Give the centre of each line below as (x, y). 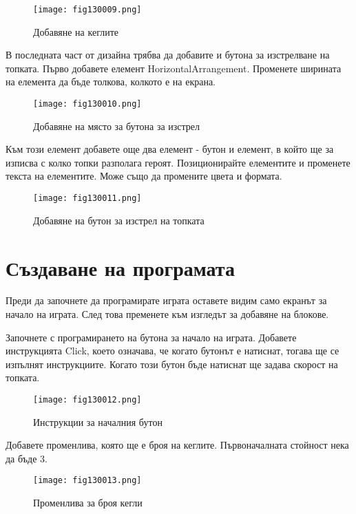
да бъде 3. (27, 458)
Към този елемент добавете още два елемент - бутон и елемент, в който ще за (170, 149)
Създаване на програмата (120, 267)
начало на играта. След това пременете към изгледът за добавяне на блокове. (167, 314)
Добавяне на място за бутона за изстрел (117, 126)
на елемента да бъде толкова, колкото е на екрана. (111, 82)
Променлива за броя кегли (88, 503)
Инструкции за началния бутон (98, 421)
